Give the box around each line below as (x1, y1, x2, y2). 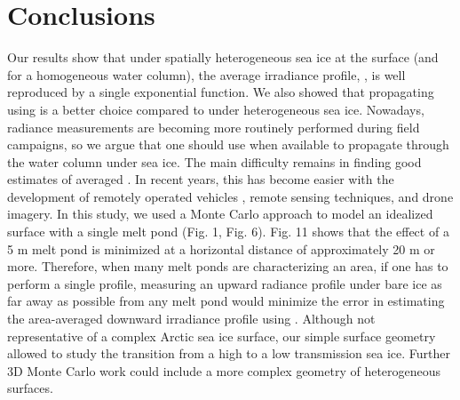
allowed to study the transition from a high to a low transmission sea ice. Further (7, 344, 451, 363)
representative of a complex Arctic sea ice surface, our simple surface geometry (7, 326, 436, 345)
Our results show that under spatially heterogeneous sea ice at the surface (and (7, 48, 439, 67)
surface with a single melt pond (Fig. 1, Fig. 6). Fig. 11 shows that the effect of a (7, 222, 449, 241)
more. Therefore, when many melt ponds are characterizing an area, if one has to (7, 257, 448, 276)
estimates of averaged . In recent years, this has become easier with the (7, 170, 394, 188)
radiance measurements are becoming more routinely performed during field (7, 117, 420, 136)
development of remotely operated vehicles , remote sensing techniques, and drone (7, 187, 454, 205)
